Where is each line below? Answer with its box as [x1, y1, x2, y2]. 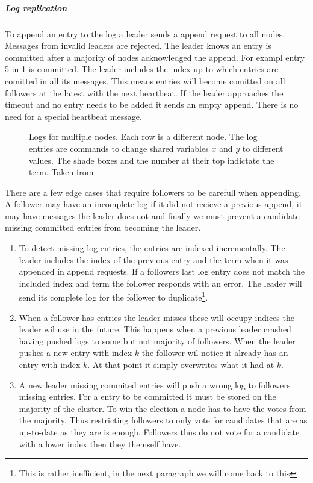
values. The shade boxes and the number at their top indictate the [29, 154, 274, 166]
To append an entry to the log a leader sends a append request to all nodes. [5, 27, 285, 40]
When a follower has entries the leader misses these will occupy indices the [19, 311, 294, 323]
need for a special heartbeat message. [5, 110, 142, 122]
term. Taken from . [29, 166, 101, 178]
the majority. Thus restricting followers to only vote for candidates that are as [19, 414, 308, 426]
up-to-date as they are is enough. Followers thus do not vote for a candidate [19, 426, 300, 438]
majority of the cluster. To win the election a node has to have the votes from [19, 402, 306, 414]
